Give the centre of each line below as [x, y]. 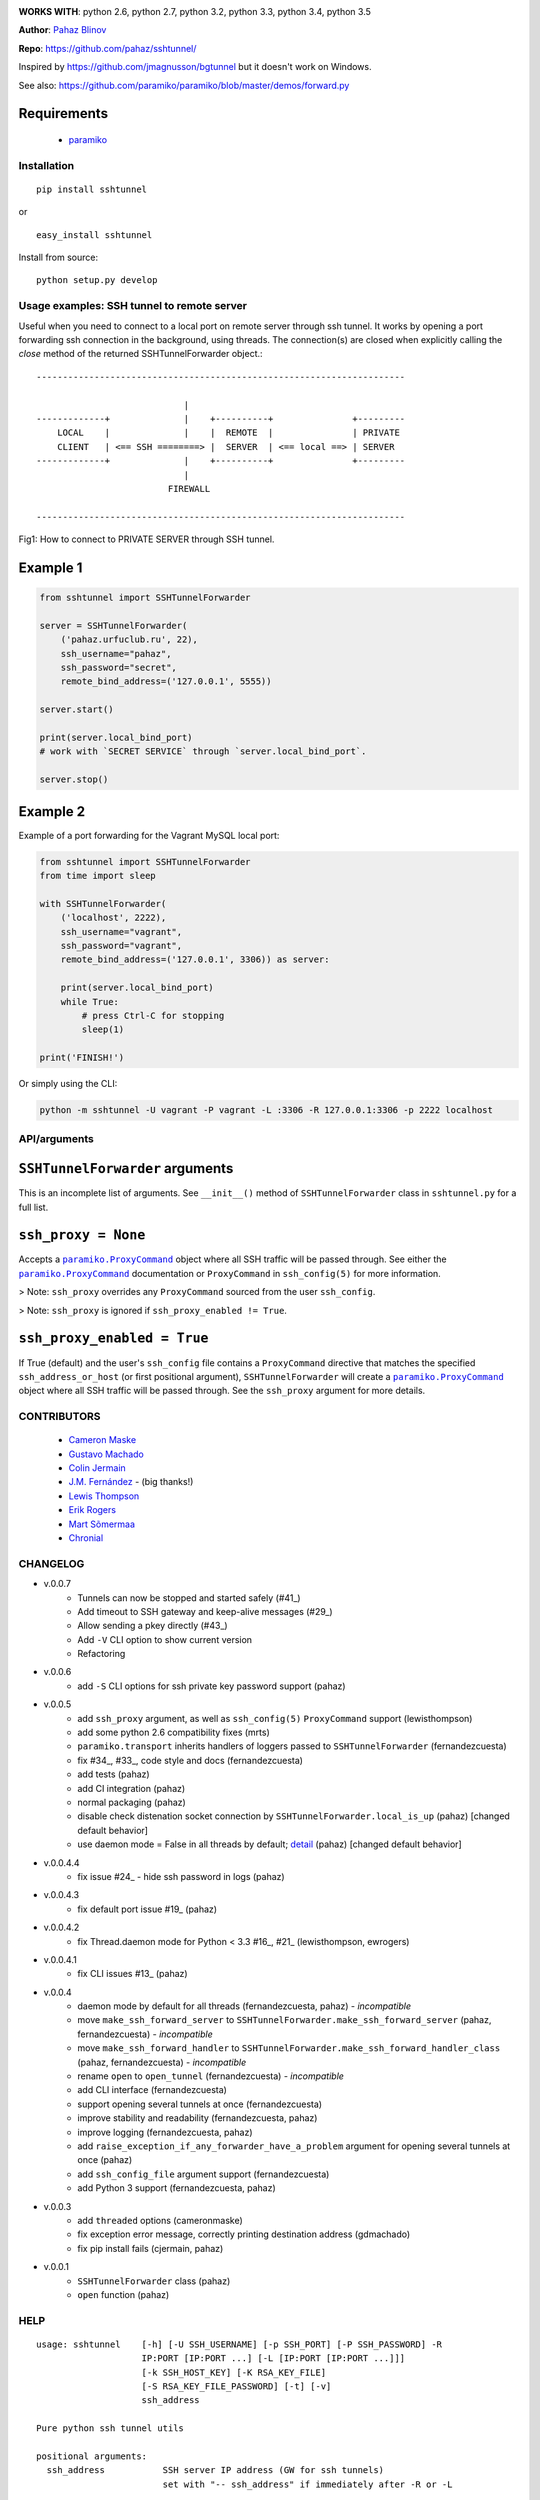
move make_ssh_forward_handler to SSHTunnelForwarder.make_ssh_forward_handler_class [289, 2048]
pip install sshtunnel [92, 189]
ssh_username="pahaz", [116, 653]
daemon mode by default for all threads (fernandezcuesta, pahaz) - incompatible [244, 2006]
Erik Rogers [92, 1510]
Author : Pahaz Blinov [62, 30]
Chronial [86, 1538]
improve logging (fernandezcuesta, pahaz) [165, 2132]
